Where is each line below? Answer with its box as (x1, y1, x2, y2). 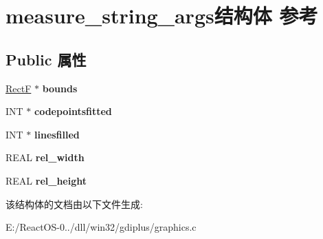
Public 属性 (5, 48, 87, 70)
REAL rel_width (5, 150, 85, 165)
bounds (42, 81, 78, 95)
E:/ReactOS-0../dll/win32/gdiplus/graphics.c (5, 220, 197, 234)
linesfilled (34, 127, 80, 141)
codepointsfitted (34, 104, 112, 118)
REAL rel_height (5, 173, 87, 187)
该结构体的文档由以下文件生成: (5, 196, 143, 211)
